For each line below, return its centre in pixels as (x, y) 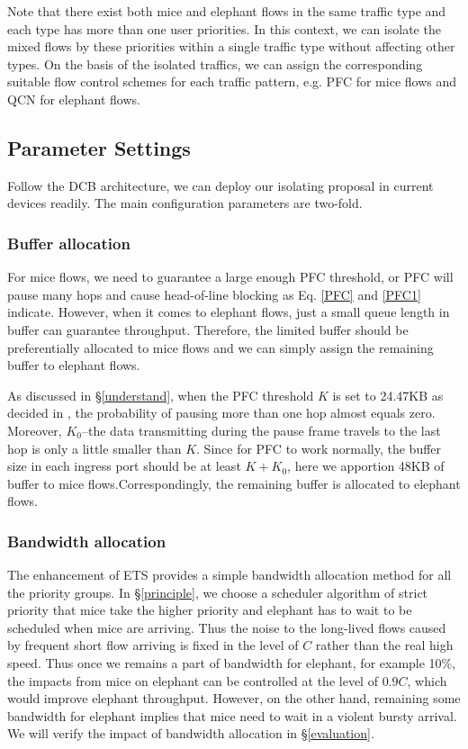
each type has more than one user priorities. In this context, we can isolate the (224, 28)
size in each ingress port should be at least (124, 466)
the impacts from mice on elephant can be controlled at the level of (193, 680)
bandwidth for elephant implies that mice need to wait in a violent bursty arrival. (232, 715)
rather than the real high (384, 645)
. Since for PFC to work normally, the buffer (319, 448)
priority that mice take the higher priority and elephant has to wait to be (210, 610)
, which (427, 680)
